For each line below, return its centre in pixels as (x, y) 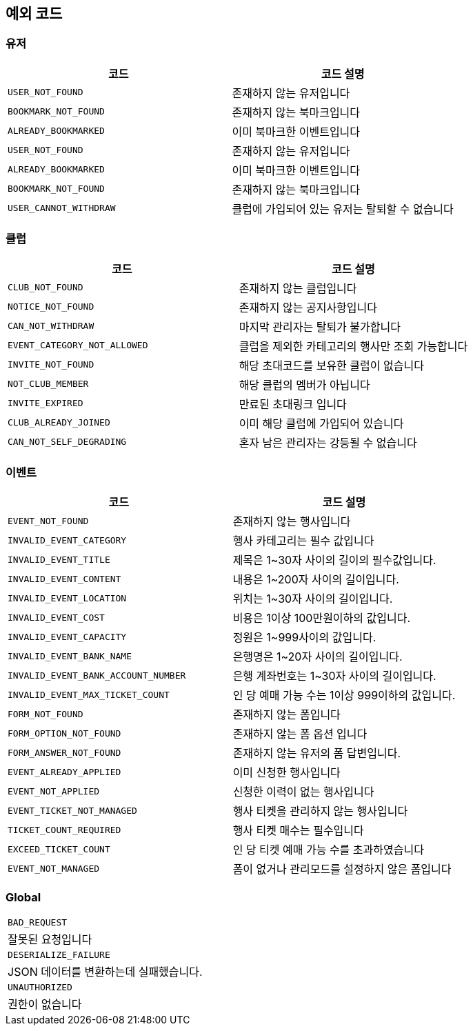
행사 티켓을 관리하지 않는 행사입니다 (320, 811)
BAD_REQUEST (38, 923)
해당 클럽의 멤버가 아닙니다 (304, 384)
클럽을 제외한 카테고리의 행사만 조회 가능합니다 (353, 346)
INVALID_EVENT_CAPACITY (67, 637)
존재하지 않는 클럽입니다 (298, 288)
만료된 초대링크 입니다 (293, 404)
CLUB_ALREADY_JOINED (59, 423)
